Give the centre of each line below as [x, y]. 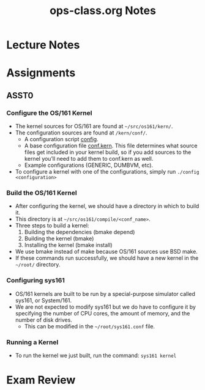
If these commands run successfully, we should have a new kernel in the [107, 258]
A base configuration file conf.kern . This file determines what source [111, 146]
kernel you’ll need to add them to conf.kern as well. [89, 159]
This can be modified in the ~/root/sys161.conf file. [89, 326]
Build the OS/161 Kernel [42, 193]
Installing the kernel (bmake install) [68, 245]
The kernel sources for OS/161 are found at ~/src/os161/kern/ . [94, 127]
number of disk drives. [43, 320]
